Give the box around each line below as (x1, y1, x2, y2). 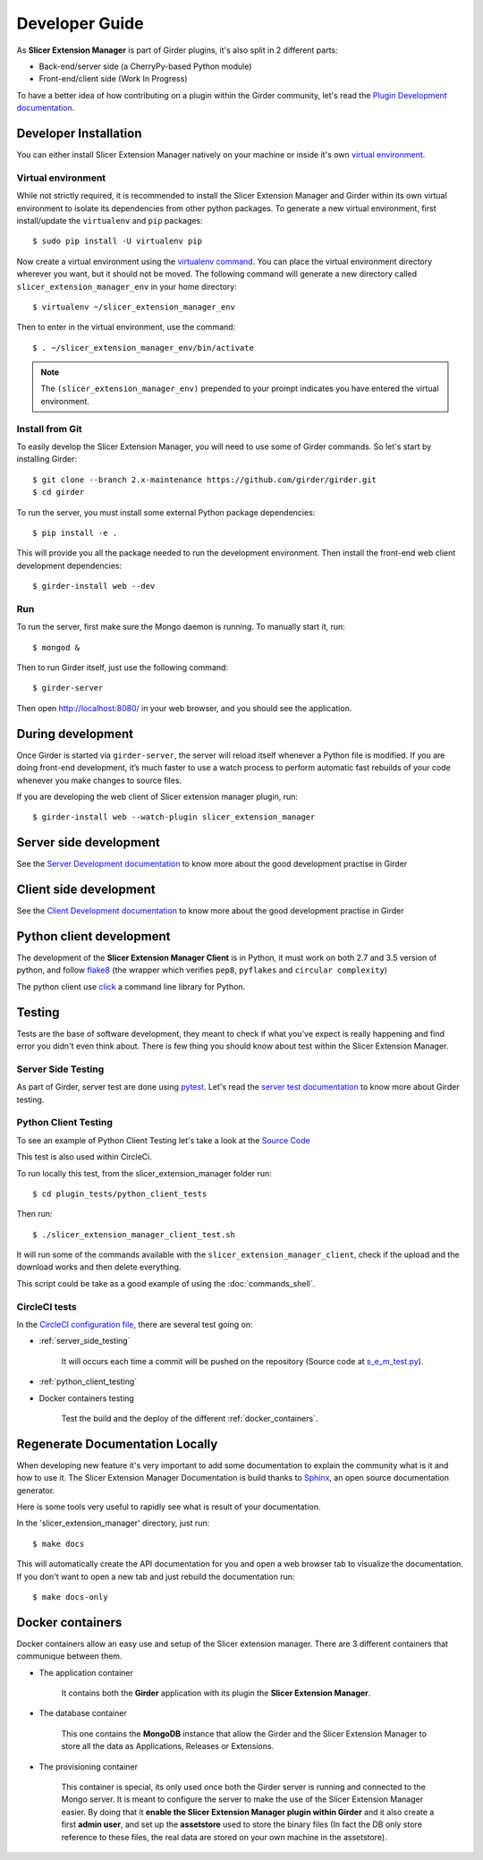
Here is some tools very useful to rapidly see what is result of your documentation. (16, 1501, 321, 1512)
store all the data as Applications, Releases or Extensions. (61, 1741, 275, 1752)
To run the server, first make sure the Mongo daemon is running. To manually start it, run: (16, 622, 346, 633)
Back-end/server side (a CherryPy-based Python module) (38, 61, 252, 72)
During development (16, 726, 134, 742)
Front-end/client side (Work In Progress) (38, 73, 188, 84)
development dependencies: (16, 560, 123, 571)
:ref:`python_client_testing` (38, 1376, 138, 1387)
